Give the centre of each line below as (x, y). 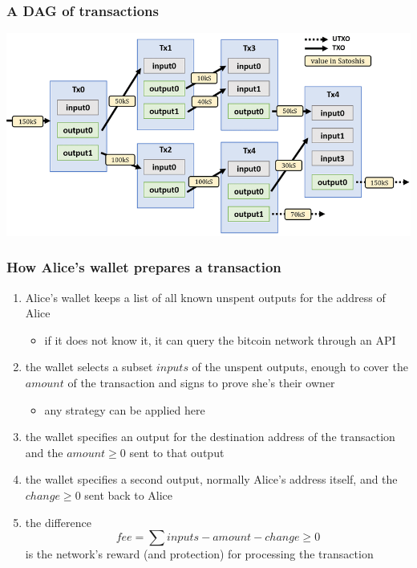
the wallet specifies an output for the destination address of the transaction (210, 437)
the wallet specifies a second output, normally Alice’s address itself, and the (211, 479)
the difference (58, 522)
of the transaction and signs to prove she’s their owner (201, 382)
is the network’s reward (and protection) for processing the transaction (199, 554)
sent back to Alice (129, 494)
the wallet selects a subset (89, 367)
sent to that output (177, 452)
